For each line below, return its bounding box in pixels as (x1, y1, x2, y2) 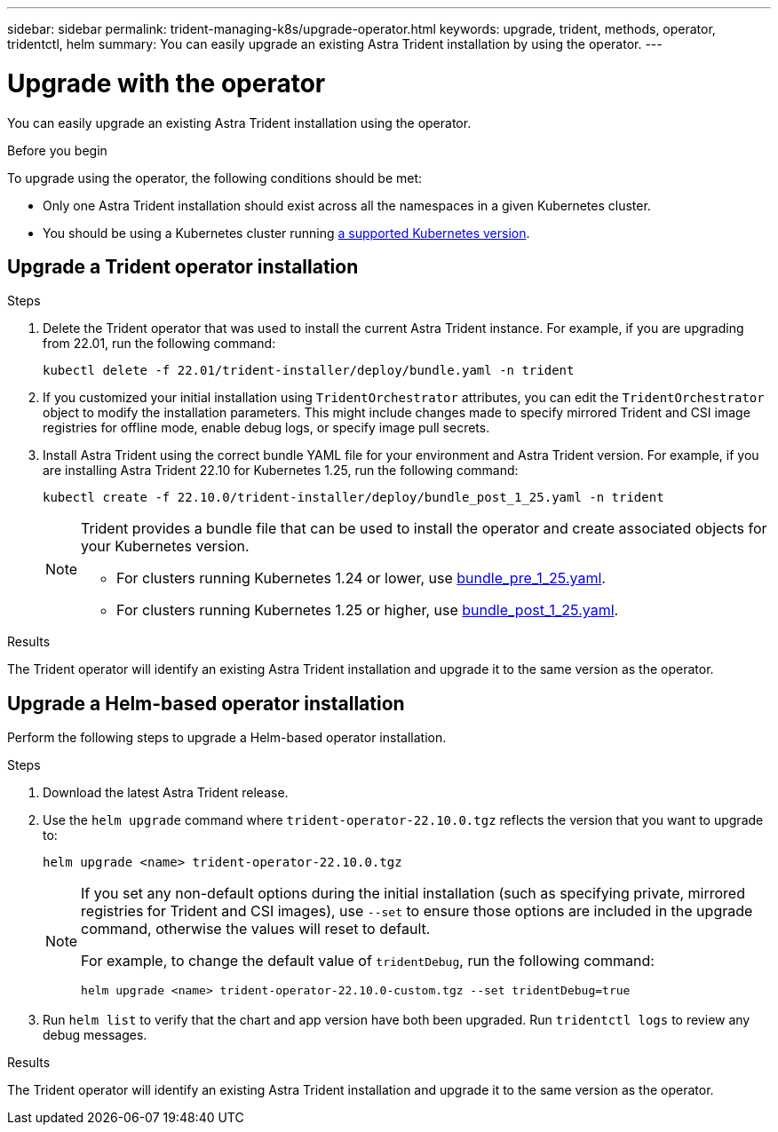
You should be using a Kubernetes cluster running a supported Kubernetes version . (43, 225, 530, 241)
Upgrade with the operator (7, 67, 326, 99)
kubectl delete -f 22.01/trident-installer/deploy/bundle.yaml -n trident (43, 363, 575, 378)
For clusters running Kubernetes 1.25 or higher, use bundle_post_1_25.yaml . (116, 601, 619, 620)
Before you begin (7, 142, 107, 158)
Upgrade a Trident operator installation (7, 255, 359, 278)
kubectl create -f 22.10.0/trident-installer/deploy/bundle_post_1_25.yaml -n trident (43, 490, 664, 505)
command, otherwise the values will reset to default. (81, 920, 431, 938)
